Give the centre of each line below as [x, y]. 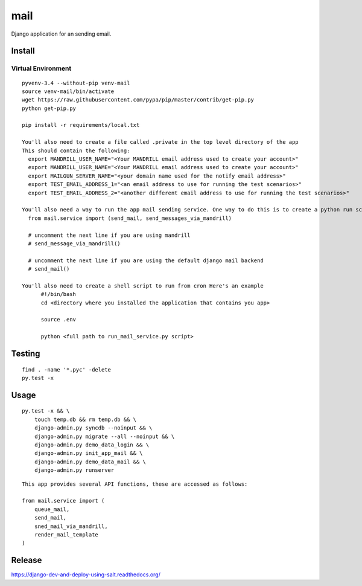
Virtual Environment [41, 68]
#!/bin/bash [59, 294]
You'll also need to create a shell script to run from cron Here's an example [143, 286]
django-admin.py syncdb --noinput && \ [93, 428]
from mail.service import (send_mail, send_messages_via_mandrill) [130, 218]
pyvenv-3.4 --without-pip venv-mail [76, 83]
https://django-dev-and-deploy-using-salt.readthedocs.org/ [86, 575]
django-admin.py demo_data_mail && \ [90, 462]
